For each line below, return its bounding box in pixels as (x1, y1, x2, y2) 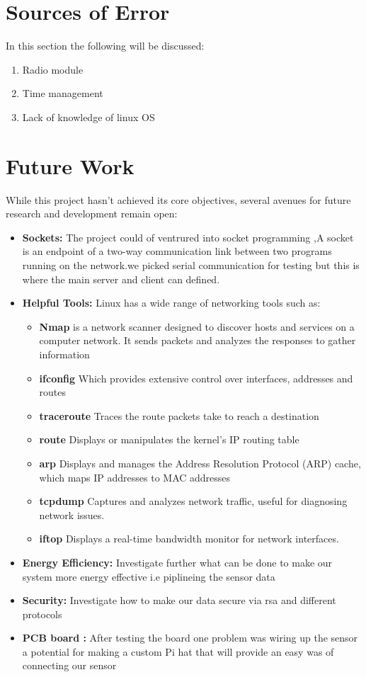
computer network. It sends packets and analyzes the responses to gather (39, 333, 356, 348)
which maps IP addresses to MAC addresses (39, 470, 231, 484)
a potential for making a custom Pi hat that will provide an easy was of (22, 644, 334, 659)
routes (39, 385, 67, 399)
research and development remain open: (6, 206, 178, 221)
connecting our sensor (22, 658, 117, 673)
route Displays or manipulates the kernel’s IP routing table (39, 432, 299, 447)
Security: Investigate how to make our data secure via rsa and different (22, 593, 336, 608)
